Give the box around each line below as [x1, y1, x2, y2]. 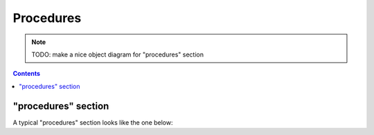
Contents [12, 70, 41, 78]
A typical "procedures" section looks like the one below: [12, 118, 173, 127]
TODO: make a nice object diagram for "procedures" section [31, 50, 204, 59]
